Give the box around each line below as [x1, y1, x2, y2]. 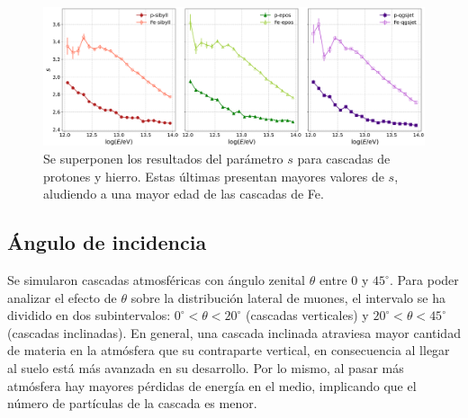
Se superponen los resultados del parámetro [43, 149, 283, 168]
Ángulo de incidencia [7, 228, 207, 256]
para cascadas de [297, 149, 391, 168]
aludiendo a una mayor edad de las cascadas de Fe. [43, 184, 324, 203]
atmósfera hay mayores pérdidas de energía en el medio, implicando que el [7, 376, 417, 395]
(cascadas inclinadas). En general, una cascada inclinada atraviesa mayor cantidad [7, 323, 461, 342]
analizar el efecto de [7, 288, 117, 307]
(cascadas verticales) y [246, 306, 369, 325]
